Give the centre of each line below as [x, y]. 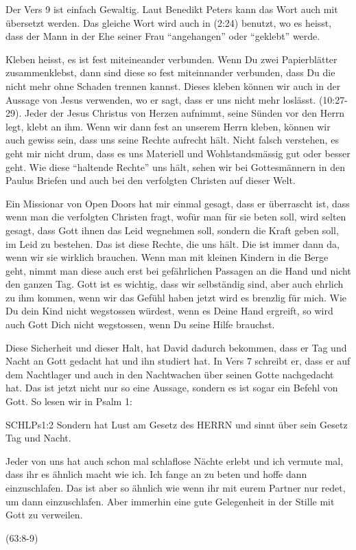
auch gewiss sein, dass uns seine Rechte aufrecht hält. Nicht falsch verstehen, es [172, 140]
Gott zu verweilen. [44, 515]
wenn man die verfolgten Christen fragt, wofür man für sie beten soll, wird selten [176, 217]
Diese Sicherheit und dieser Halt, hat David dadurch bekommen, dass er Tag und [176, 347]
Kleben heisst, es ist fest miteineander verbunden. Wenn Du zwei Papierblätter [171, 59]
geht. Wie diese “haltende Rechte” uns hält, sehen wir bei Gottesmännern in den [175, 167]
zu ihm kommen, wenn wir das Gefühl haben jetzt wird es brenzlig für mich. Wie [176, 297]
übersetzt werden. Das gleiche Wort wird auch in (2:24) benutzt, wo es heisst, [169, 22]
